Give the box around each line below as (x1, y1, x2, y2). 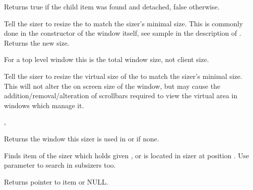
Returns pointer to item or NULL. (4, 176, 108, 187)
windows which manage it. (4, 100, 84, 110)
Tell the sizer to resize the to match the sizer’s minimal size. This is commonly (4, 18, 243, 28)
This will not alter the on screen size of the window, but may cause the (4, 80, 220, 91)
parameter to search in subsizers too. (4, 160, 116, 170)
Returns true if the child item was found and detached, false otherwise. (4, 1, 220, 11)
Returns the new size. (4, 37, 69, 48)
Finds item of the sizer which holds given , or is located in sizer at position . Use (4, 150, 249, 160)
